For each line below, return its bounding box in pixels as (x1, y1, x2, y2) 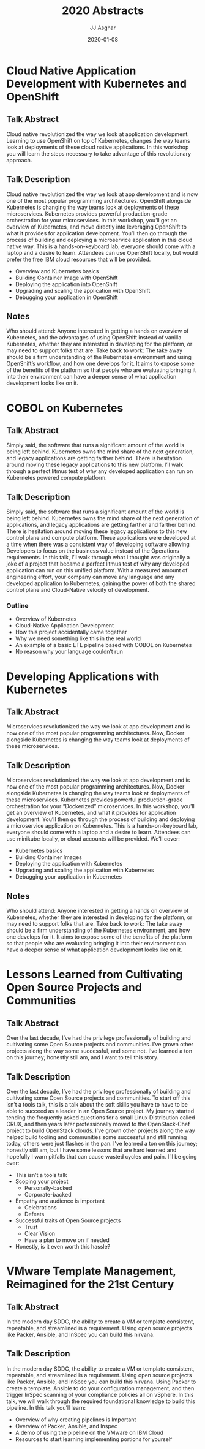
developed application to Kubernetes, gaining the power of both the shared (6, 580, 196, 587)
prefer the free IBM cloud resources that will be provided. (6, 255, 151, 263)
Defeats (24, 1210, 45, 1217)
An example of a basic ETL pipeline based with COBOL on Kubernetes (15, 641, 192, 649)
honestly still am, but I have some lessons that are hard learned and (6, 1146, 177, 1154)
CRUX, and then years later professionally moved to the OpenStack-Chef (6, 1120, 190, 1127)
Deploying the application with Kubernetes (15, 860, 123, 868)
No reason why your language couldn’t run (15, 648, 124, 656)
